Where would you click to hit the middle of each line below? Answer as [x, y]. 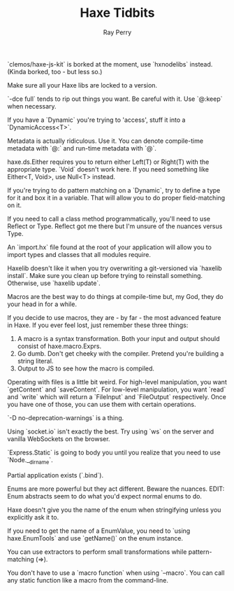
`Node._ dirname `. [30, 460]
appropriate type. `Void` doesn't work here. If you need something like [108, 169]
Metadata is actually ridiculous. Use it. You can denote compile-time [105, 141]
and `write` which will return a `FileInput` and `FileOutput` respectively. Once [117, 396]
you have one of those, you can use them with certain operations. [102, 404]
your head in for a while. [42, 304]
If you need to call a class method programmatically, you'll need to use [109, 218]
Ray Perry [117, 32]
